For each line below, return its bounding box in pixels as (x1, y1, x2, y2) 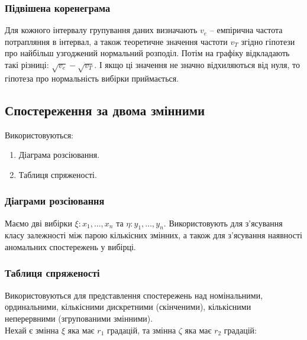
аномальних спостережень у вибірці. (5, 240, 136, 252)
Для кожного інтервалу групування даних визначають (5, 24, 198, 36)
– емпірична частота (209, 24, 283, 36)
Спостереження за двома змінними (5, 101, 205, 119)
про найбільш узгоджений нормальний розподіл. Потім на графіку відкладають (5, 47, 290, 59)
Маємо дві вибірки (5, 216, 72, 229)
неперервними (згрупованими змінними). (5, 312, 153, 324)
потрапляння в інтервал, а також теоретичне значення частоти (5, 35, 228, 47)
